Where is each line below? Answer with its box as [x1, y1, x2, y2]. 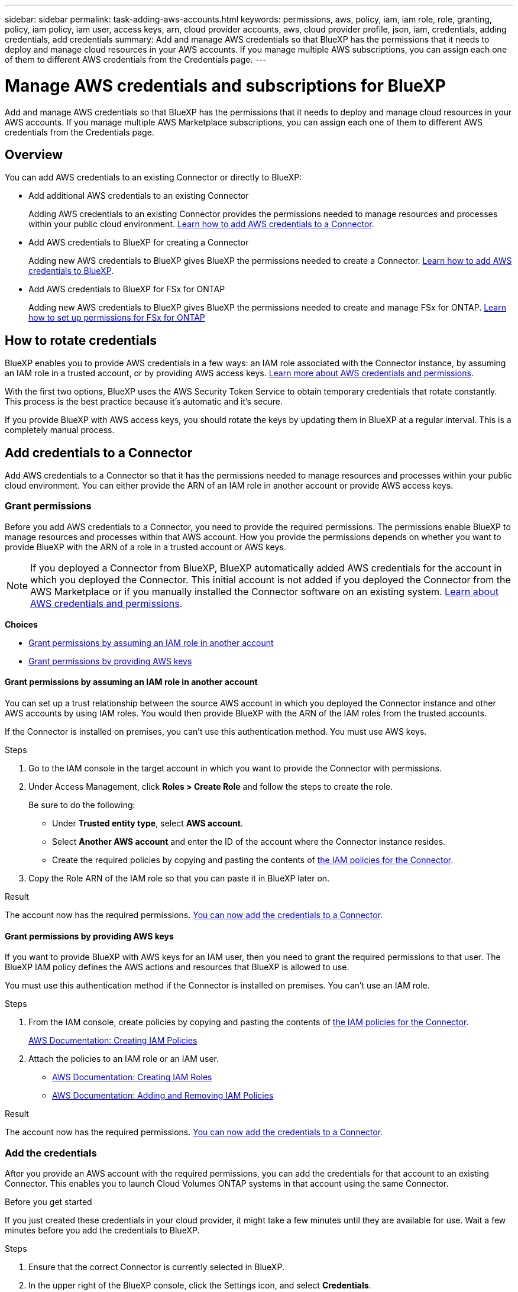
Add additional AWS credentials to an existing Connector [28, 190, 249, 201]
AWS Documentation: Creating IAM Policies [28, 1035, 198, 1046]
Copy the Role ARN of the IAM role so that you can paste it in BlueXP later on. [28, 873, 330, 883]
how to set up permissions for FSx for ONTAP [28, 312, 205, 323]
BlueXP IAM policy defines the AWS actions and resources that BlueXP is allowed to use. [5, 962, 349, 973]
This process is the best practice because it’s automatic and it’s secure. [5, 396, 283, 407]
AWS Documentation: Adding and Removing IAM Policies [52, 1090, 274, 1101]
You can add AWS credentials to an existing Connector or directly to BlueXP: [5, 172, 302, 183]
